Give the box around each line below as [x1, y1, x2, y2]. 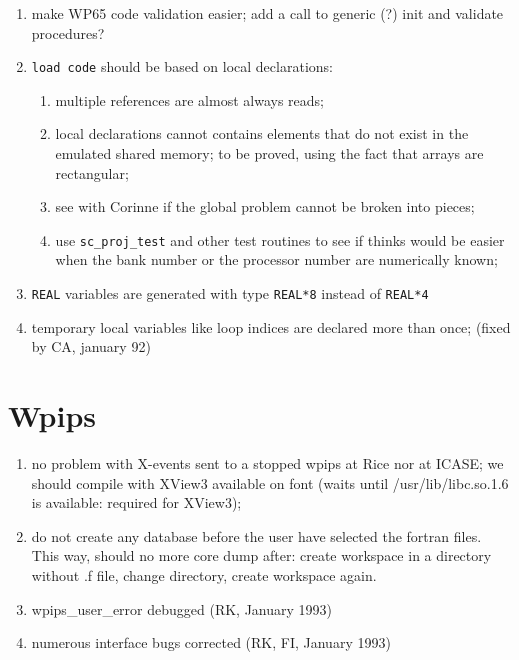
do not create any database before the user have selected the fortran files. [31, 525, 482, 546]
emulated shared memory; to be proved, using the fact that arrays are [55, 143, 484, 164]
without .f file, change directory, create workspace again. [31, 565, 377, 585]
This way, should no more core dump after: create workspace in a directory [31, 545, 492, 566]
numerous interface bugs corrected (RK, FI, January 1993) [31, 632, 391, 653]
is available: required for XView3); [31, 492, 242, 513]
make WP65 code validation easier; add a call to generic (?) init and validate [31, 3, 504, 23]
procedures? [31, 22, 105, 43]
